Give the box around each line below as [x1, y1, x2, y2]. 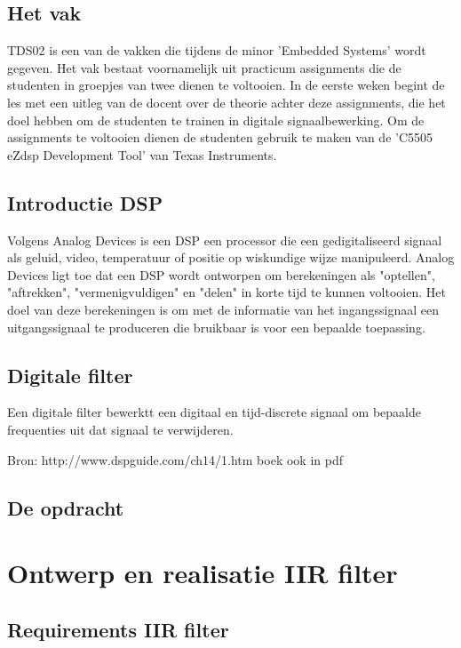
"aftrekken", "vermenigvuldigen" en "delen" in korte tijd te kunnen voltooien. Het [7, 283, 446, 301]
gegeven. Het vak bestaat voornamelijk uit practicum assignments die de [7, 58, 401, 76]
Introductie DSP [7, 188, 163, 216]
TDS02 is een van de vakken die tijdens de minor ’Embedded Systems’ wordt [7, 41, 426, 60]
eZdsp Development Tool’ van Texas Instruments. [7, 145, 277, 164]
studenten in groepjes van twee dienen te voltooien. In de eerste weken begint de [7, 76, 445, 94]
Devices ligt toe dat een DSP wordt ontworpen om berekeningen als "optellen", [7, 265, 435, 284]
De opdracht [7, 493, 124, 521]
